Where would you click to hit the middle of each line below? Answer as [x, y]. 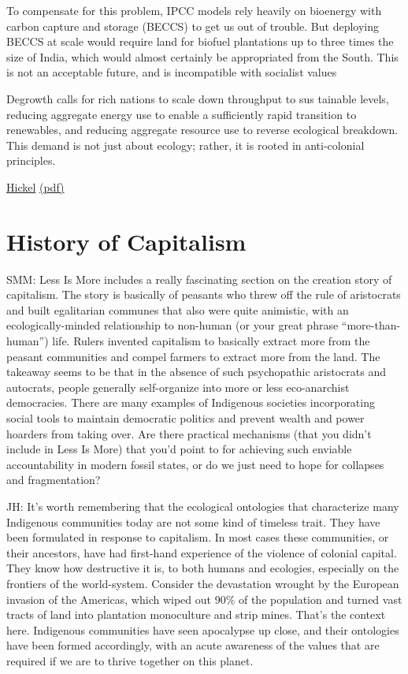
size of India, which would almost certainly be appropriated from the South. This [202, 56]
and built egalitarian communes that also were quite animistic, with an [178, 309]
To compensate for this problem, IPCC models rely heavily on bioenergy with [194, 10]
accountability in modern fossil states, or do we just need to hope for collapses [195, 464]
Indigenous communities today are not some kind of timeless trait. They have [193, 521]
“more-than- [371, 325]
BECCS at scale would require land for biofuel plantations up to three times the [200, 41]
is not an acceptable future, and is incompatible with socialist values [172, 72]
